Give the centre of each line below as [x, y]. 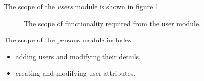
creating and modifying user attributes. [76, 73]
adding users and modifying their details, [78, 56]
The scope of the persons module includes [68, 40]
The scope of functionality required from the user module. [112, 23]
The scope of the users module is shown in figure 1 [81, 6]
